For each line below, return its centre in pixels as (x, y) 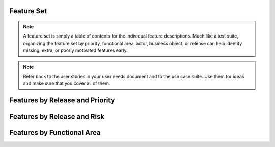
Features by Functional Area (55, 133)
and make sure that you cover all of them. (67, 83)
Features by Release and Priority (62, 101)
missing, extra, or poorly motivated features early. (75, 50)
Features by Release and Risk (57, 117)
